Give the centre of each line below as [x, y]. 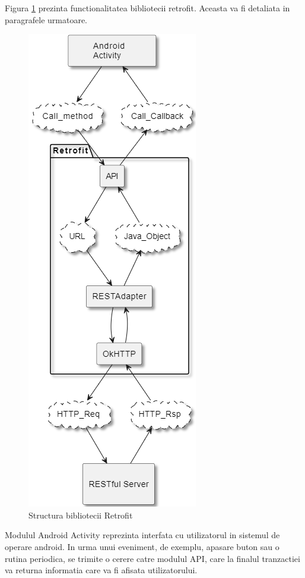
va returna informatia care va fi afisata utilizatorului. [101, 570]
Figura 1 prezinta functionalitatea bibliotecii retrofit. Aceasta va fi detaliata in [147, 8]
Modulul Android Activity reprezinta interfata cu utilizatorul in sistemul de [142, 535]
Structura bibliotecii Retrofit [81, 515]
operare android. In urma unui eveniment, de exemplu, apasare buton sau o [142, 546]
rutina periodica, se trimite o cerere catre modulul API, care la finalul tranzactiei [152, 558]
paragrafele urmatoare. [46, 19]
